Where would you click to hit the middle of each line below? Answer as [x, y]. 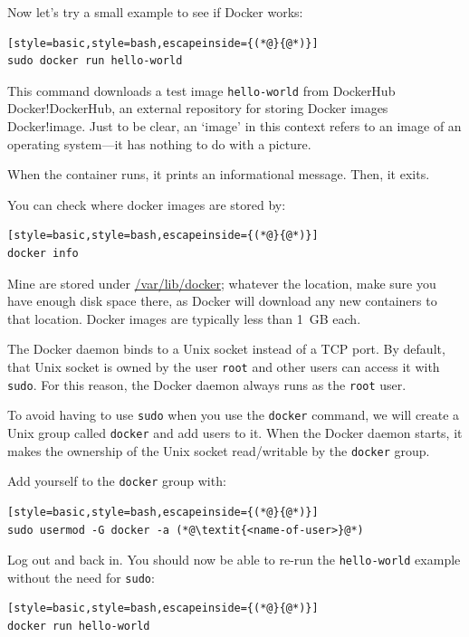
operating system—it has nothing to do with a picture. [159, 143]
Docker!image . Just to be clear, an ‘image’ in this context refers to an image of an [234, 126]
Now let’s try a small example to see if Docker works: [155, 12]
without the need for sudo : [81, 577]
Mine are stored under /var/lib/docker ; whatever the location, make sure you [222, 283]
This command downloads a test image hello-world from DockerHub [201, 90]
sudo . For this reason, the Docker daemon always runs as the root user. [207, 384]
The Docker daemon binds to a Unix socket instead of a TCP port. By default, [226, 349]
